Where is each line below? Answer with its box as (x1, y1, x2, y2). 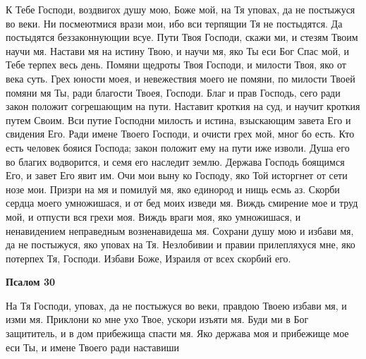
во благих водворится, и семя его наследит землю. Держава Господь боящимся (6, 154, 345, 169)
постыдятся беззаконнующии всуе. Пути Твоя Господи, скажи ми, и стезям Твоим (6, 30, 358, 44)
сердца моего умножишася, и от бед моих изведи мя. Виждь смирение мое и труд (6, 195, 358, 210)
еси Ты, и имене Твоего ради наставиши (6, 339, 179, 354)
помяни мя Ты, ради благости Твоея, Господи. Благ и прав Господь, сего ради (6, 85, 341, 99)
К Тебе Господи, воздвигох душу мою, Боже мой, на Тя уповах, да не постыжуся (6, 2, 355, 16)
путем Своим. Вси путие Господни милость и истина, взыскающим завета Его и (6, 112, 351, 127)
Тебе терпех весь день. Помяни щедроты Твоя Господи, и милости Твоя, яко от (6, 57, 346, 72)
